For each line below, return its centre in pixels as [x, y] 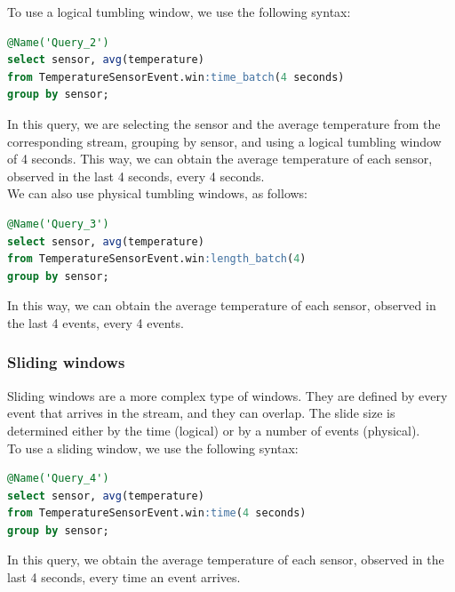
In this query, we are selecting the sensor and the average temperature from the [224, 123]
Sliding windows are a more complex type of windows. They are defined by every [227, 395]
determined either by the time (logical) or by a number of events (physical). [214, 430]
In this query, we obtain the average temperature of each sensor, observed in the [226, 560]
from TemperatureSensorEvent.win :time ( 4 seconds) [157, 513]
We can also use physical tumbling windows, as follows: [158, 193]
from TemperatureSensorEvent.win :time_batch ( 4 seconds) [176, 77]
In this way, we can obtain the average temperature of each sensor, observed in [222, 305]
